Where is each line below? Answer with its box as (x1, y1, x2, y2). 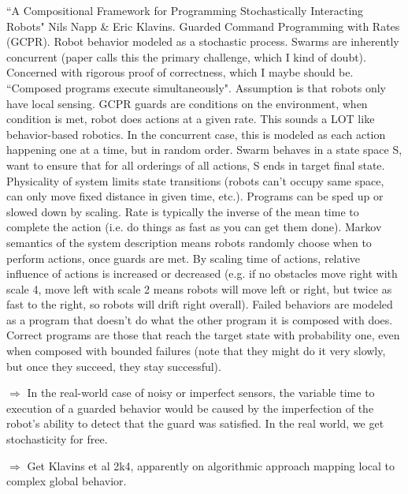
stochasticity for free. (6, 431, 108, 447)
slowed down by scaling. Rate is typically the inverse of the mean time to (6, 203, 359, 219)
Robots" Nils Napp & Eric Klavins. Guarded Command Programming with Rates (6, 17, 400, 34)
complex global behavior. (6, 473, 127, 489)
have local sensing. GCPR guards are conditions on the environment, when (6, 95, 368, 111)
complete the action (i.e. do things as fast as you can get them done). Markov (6, 219, 382, 235)
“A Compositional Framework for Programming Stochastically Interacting (6, 2, 364, 18)
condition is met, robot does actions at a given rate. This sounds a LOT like (6, 110, 375, 127)
